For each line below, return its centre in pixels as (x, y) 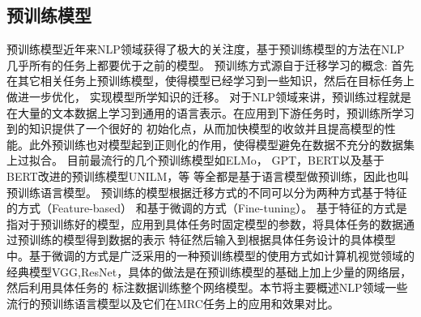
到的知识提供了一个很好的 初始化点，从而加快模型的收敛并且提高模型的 (196, 129)
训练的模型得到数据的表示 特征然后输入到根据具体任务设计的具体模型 (212, 240)
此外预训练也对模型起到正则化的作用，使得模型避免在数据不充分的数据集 (221, 144)
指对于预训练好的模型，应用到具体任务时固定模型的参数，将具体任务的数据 (205, 223)
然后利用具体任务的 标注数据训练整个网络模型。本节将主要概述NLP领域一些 (207, 287)
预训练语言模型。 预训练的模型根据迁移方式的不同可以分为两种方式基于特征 (207, 192)
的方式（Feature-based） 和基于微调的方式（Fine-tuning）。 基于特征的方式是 (207, 208)
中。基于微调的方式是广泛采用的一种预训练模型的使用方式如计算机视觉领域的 (210, 255)
